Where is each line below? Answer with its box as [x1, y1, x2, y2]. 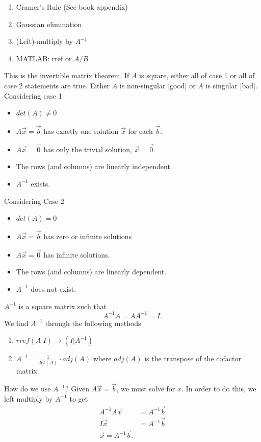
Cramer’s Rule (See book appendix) [16, 2, 128, 12]
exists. [31, 178, 50, 189]
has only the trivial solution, [43, 144, 132, 154]
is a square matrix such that [18, 300, 107, 311]
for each [128, 125, 153, 136]
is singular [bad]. [205, 80, 257, 90]
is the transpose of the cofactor [144, 353, 241, 364]
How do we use [4, 383, 51, 394]
